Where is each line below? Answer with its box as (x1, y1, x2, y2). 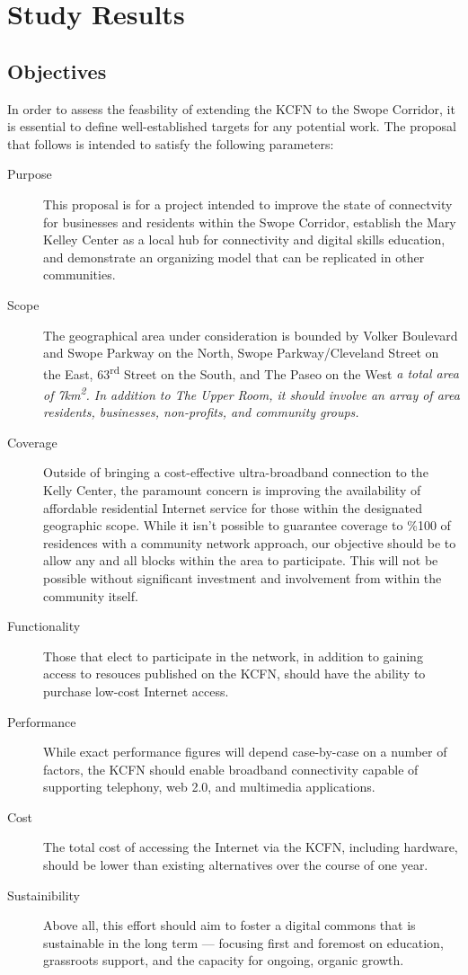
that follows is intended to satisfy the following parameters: (7, 134, 334, 153)
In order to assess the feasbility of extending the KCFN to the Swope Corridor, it (7, 99, 455, 118)
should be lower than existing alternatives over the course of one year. (43, 855, 428, 874)
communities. (43, 265, 116, 284)
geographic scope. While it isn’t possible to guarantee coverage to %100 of (43, 516, 451, 535)
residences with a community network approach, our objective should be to (43, 533, 456, 552)
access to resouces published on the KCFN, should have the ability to (43, 664, 426, 683)
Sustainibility (7, 885, 81, 904)
